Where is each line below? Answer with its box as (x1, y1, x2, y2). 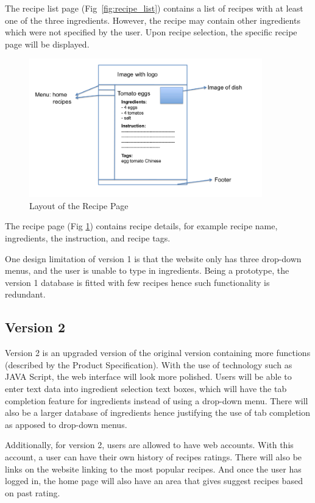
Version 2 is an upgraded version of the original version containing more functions (5, 346, 311, 359)
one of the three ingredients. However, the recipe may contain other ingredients (5, 13, 300, 26)
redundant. (5, 288, 46, 301)
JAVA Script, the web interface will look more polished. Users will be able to (5, 370, 292, 383)
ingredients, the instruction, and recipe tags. (5, 232, 171, 244)
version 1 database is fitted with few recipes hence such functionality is (5, 276, 270, 288)
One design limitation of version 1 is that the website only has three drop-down (5, 252, 302, 265)
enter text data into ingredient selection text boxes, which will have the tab (5, 382, 287, 394)
